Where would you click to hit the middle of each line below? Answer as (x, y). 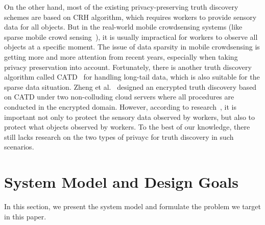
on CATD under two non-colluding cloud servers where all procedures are (119, 97)
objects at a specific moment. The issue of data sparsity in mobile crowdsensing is (132, 47)
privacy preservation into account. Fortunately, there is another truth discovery (128, 67)
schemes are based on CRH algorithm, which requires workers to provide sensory (130, 17)
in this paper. (25, 216)
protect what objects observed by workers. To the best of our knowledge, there (127, 127)
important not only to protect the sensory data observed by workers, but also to (130, 117)
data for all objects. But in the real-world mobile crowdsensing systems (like (123, 27)
